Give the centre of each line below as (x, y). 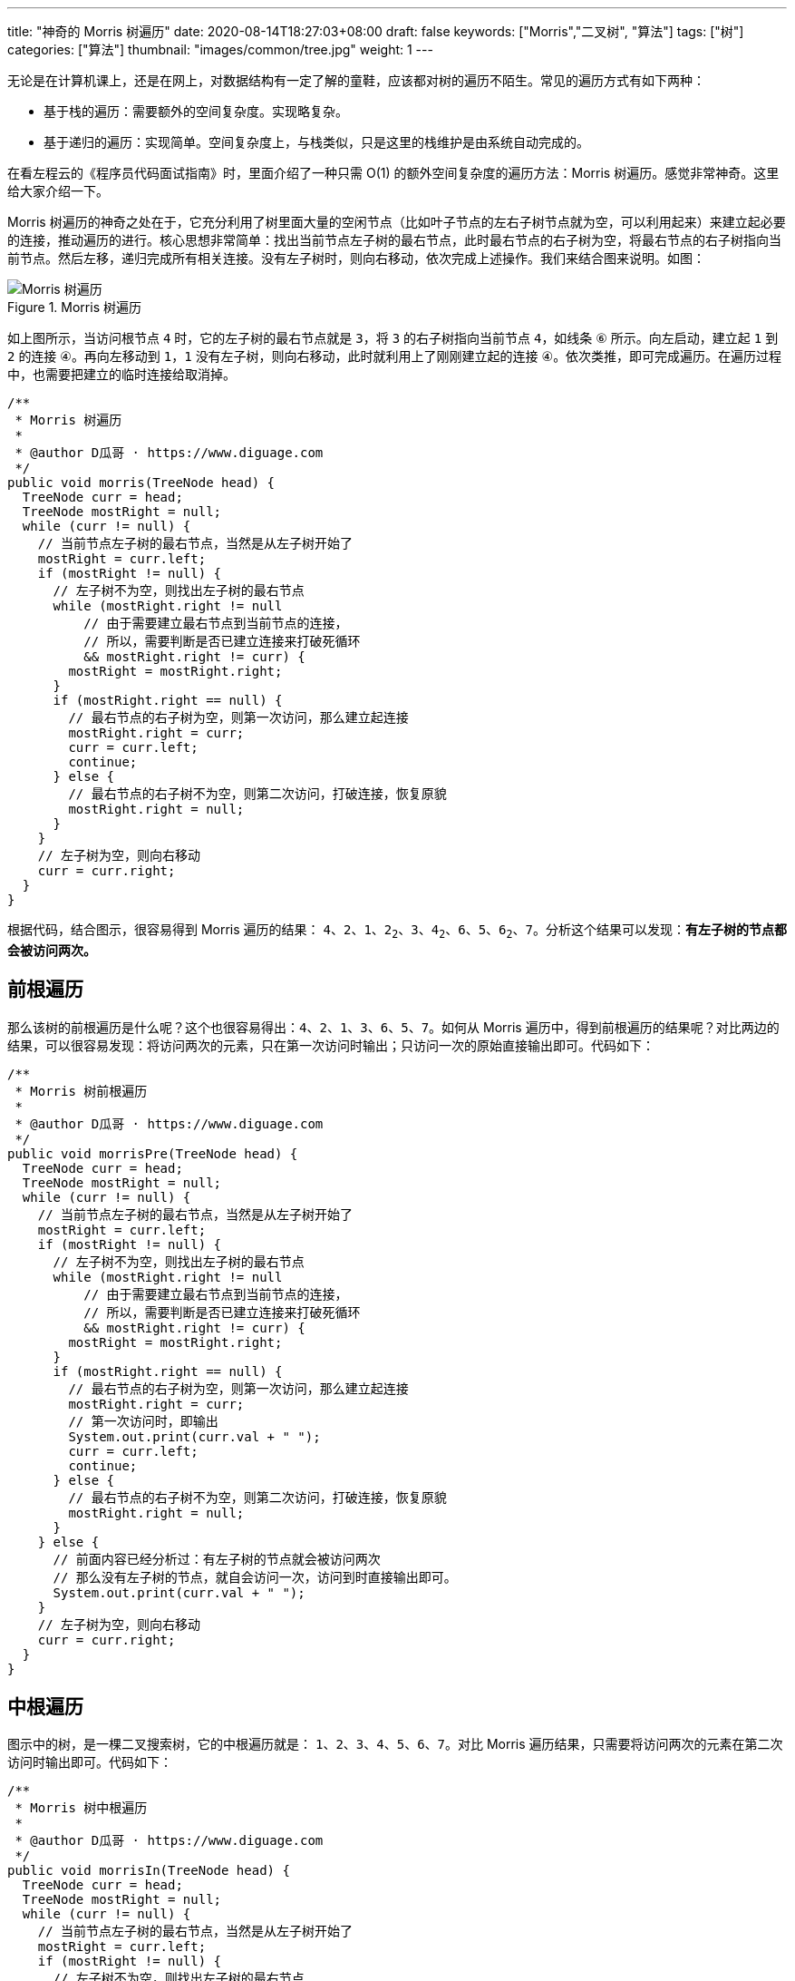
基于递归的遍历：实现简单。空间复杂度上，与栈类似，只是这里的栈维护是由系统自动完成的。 (316, 142)
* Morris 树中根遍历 (81, 1808)
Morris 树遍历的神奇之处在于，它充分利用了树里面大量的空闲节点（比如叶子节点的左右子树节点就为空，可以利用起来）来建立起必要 (397, 222)
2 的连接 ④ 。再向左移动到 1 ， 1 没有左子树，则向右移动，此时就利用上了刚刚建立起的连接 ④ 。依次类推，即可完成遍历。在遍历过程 (395, 356)
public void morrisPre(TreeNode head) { (153, 1153)
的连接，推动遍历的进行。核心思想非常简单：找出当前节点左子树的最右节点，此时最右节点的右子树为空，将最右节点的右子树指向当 (394, 240)
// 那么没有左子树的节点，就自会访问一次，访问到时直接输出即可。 (255, 1577)
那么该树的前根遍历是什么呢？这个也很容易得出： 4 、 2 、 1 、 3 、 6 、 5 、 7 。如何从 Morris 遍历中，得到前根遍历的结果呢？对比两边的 (393, 1027)
